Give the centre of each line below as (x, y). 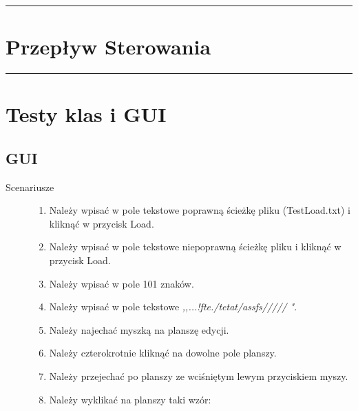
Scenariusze (30, 187)
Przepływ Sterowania (108, 47)
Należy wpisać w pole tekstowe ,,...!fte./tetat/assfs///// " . (173, 307)
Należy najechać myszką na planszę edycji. (139, 329)
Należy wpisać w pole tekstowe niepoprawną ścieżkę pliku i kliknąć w (195, 247)
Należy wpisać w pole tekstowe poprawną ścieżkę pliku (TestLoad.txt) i (200, 210)
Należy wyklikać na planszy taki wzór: (130, 399)
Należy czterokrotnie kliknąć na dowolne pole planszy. (163, 353)
